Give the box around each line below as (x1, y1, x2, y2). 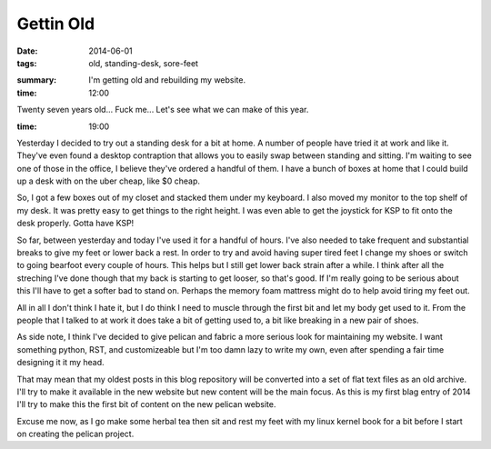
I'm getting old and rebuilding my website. (88, 75, 246, 85)
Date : (16, 45, 38, 56)
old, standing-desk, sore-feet (88, 57, 199, 68)
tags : (16, 57, 37, 68)
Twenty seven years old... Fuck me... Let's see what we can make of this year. (16, 105, 309, 115)
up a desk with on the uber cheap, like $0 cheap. (16, 175, 200, 186)
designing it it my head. (16, 357, 105, 368)
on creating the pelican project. (16, 428, 135, 440)
